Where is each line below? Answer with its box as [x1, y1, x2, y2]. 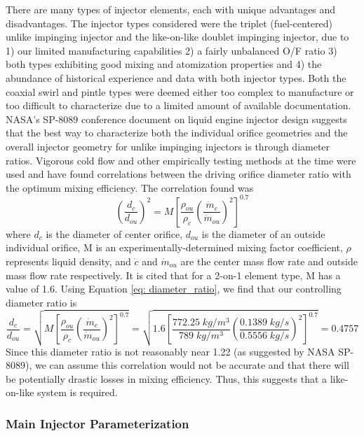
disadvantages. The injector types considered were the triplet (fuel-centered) [6, 15, 332, 30]
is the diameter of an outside [201, 226, 325, 241]
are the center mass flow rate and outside [180, 254, 358, 268]
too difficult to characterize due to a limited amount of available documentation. [6, 98, 351, 113]
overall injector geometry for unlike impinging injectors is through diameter [6, 139, 330, 153]
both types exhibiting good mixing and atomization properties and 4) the [6, 57, 322, 71]
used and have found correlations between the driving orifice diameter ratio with [6, 167, 351, 181]
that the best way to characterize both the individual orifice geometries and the [6, 125, 348, 140]
